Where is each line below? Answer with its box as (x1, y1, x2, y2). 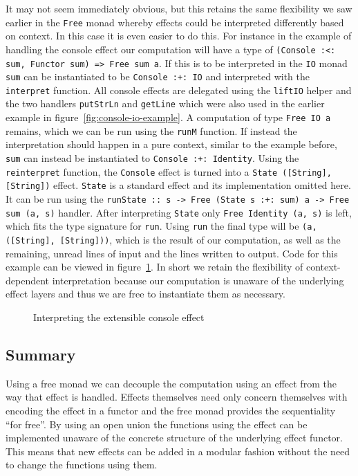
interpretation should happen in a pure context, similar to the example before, (6, 137, 337, 152)
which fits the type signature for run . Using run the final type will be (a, (6, 219, 317, 233)
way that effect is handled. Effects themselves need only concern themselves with (6, 390, 348, 404)
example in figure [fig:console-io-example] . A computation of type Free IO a (6, 110, 331, 125)
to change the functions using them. (6, 457, 158, 472)
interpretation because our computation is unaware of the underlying (52, 273, 344, 287)
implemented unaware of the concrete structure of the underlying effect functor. (6, 430, 343, 445)
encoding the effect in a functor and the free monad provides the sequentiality (6, 403, 336, 417)
